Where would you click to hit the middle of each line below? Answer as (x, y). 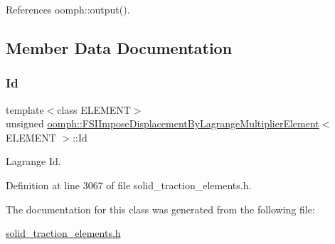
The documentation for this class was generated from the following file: (160, 209)
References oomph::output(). (68, 9)
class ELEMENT (94, 109)
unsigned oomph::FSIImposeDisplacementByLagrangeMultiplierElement (163, 123)
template (25, 109)
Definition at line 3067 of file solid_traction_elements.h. (129, 185)
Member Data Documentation (119, 47)
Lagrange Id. (33, 161)
